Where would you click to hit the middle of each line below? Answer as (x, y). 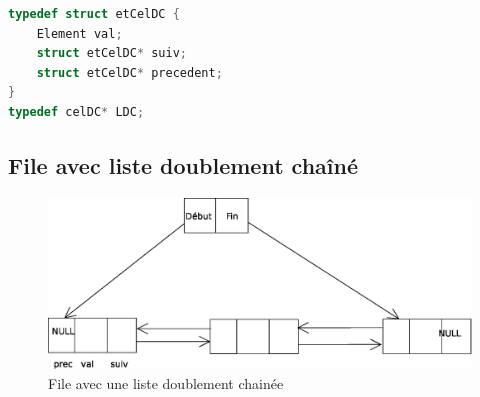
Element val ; (79, 33)
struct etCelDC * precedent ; (129, 72)
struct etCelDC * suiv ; (112, 53)
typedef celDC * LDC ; (76, 111)
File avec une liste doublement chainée (166, 382)
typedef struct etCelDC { (94, 14)
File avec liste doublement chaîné (183, 164)
